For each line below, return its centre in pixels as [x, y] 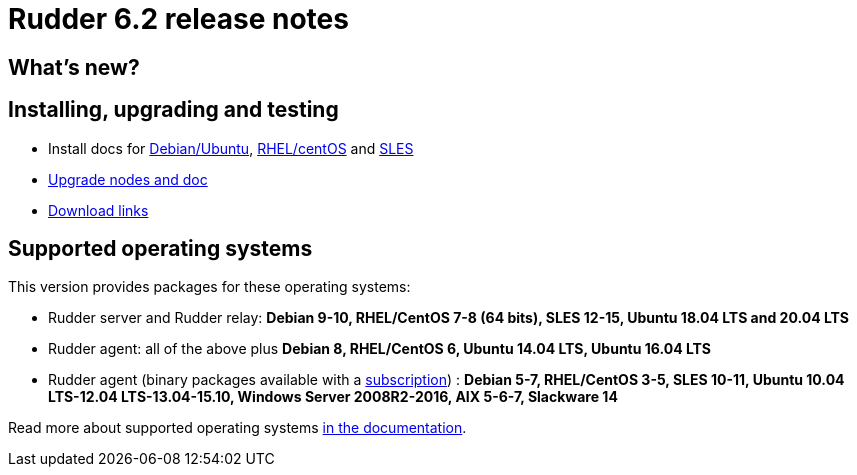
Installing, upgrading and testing [173, 110]
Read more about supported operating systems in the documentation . [237, 428]
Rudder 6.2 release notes [178, 19]
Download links [98, 210]
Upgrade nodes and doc [128, 179]
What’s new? [74, 67]
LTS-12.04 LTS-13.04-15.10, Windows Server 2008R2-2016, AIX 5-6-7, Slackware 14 [333, 397]
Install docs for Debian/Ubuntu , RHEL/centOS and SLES [231, 148]
